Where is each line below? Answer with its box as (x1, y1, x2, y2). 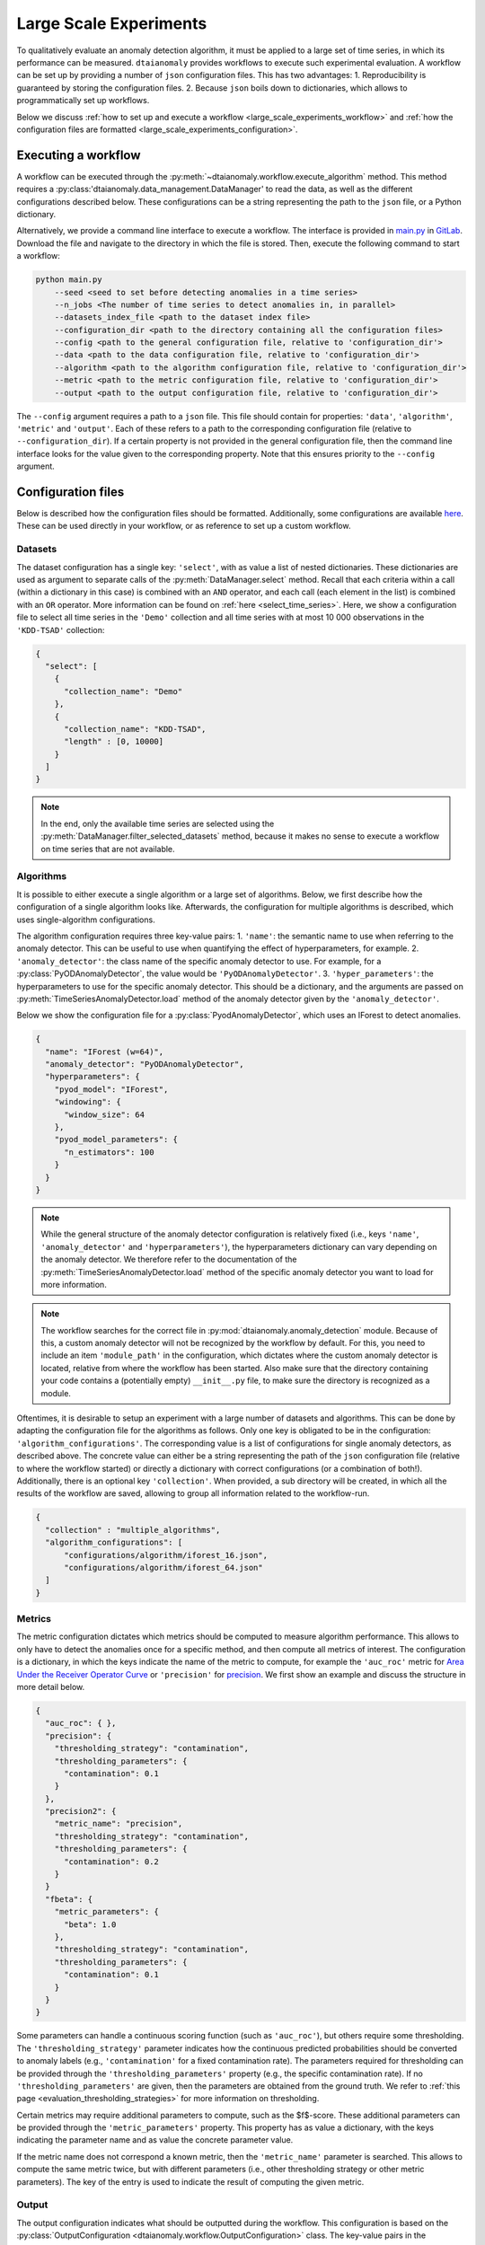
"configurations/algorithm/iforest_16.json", (64, 1550, 269, 1560)
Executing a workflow (16, 147, 141, 163)
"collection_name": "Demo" (64, 686, 183, 696)
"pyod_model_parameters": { (54, 1134, 179, 1145)
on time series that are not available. (40, 843, 175, 854)
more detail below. (16, 1681, 85, 1692)
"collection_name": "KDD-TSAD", (64, 724, 207, 734)
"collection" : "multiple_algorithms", (45, 1525, 221, 1535)
